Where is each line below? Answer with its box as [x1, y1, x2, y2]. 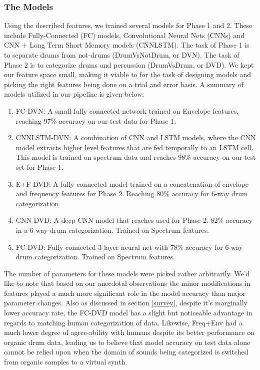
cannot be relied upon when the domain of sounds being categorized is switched [4, 346, 248, 357]
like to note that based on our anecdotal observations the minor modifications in [4, 278, 250, 288]
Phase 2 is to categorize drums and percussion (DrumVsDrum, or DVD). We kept [4, 59, 254, 70]
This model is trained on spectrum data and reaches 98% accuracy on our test [15, 152, 256, 162]
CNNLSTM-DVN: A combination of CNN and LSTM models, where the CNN [15, 132, 256, 143]
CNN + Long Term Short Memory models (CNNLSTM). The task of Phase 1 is [4, 40, 249, 50]
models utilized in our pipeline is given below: [4, 89, 144, 99]
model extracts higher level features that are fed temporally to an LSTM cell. [15, 142, 253, 152]
